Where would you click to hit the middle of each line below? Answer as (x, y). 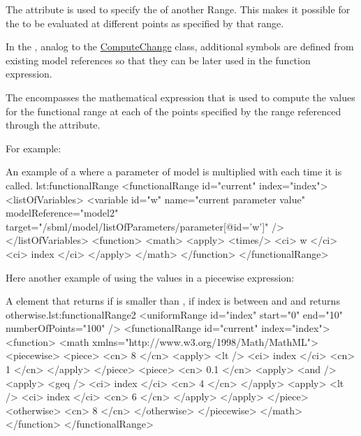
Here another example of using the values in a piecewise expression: (150, 277)
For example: (34, 148)
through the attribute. (53, 125)
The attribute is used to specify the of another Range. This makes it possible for (178, 9)
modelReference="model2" (62, 213)
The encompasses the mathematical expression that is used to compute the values (180, 97)
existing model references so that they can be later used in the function (158, 60)
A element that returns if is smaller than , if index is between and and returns (173, 301)
